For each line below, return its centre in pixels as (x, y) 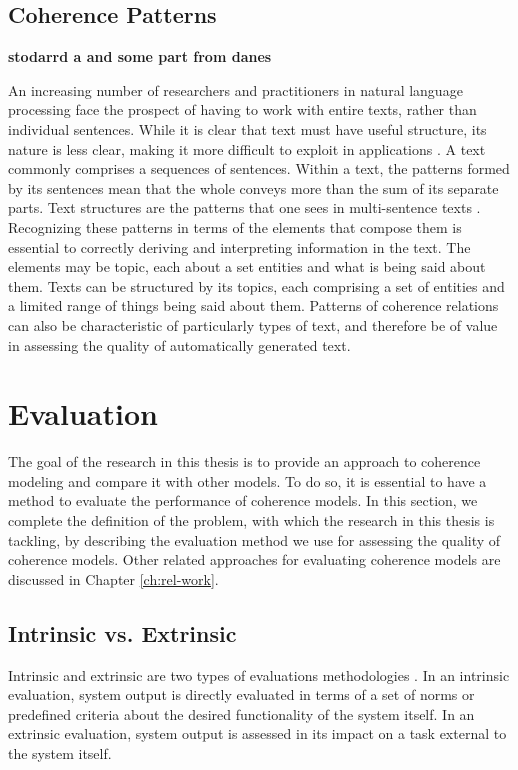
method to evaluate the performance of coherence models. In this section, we (243, 500)
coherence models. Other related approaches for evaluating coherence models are (254, 559)
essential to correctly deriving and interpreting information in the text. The (239, 246)
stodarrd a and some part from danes (140, 56)
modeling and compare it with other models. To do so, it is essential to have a (247, 480)
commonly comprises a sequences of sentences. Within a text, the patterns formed (259, 168)
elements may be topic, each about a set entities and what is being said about (247, 266)
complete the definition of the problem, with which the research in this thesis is (251, 520)
